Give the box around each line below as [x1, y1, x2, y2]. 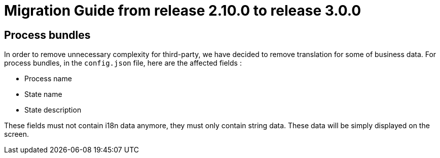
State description [24, 106, 82, 115]
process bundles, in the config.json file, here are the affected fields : [4, 59, 242, 68]
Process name [24, 74, 72, 83]
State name [24, 90, 62, 99]
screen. [4, 130, 29, 139]
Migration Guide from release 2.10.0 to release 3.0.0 [4, 2, 361, 19]
